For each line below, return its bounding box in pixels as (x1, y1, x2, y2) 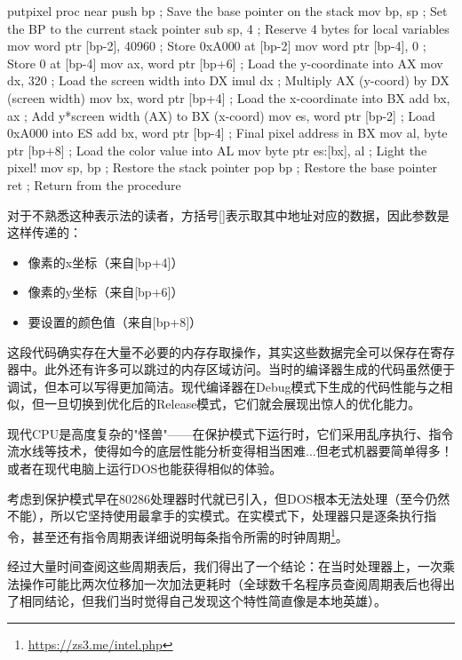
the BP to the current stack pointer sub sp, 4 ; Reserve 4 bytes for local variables (7, 19, 450, 37)
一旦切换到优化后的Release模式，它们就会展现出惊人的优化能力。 (44, 394, 421, 413)
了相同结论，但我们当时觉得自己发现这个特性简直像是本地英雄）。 (7, 592, 386, 610)
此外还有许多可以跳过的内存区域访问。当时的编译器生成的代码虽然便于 (44, 360, 455, 378)
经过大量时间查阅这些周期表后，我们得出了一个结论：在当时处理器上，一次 (7, 557, 442, 576)
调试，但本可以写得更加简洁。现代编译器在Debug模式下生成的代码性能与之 (7, 377, 441, 395)
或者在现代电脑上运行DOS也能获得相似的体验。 (7, 459, 283, 478)
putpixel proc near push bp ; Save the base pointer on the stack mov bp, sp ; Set (7, 2, 448, 20)
